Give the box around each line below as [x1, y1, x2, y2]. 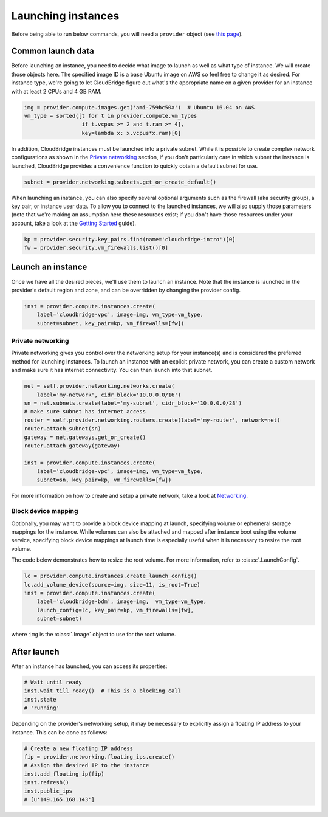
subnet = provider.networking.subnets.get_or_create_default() [24, 178, 217, 185]
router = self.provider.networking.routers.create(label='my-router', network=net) [24, 416, 281, 424]
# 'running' [24, 705, 60, 711]
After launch [11, 646, 60, 657]
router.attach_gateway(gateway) [24, 442, 121, 449]
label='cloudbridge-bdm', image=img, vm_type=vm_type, [36, 598, 207, 605]
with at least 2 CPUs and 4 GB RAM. [11, 88, 102, 95]
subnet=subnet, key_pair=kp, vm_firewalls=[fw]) [36, 320, 185, 326]
